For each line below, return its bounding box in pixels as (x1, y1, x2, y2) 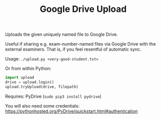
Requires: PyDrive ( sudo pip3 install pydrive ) (5, 93, 102, 99)
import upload (5, 75, 35, 80)
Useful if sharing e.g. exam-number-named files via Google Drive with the (5, 41, 156, 47)
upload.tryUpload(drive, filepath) (5, 84, 79, 89)
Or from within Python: (5, 65, 52, 71)
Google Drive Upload (40, 3, 127, 15)
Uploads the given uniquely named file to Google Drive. (5, 31, 118, 38)
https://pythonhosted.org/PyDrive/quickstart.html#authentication (5, 108, 138, 114)
